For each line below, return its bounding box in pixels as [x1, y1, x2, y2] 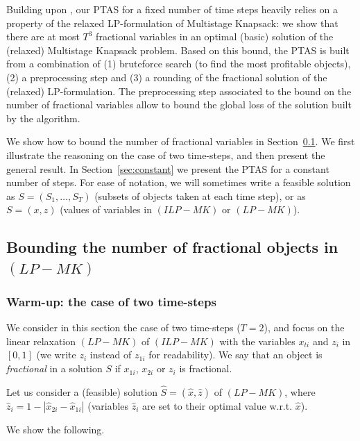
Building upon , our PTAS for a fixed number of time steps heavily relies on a [6, 2, 338, 16]
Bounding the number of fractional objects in [6, 236, 338, 258]
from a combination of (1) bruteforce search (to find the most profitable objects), [6, 56, 351, 71]
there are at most [6, 29, 80, 44]
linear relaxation [6, 333, 76, 348]
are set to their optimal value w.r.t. [142, 398, 293, 413]
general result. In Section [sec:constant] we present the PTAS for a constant [6, 161, 329, 176]
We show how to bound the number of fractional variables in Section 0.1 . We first [6, 134, 355, 149]
